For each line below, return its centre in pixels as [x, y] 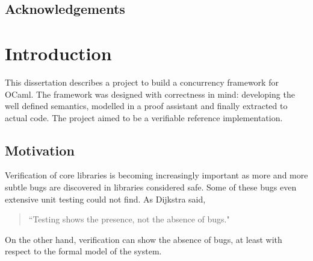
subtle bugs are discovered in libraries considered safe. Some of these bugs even [151, 187]
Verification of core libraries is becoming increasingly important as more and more [156, 175]
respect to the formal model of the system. [83, 251]
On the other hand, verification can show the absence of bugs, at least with [144, 239]
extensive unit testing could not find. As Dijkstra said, [105, 199]
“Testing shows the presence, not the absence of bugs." [129, 219]
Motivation [40, 150]
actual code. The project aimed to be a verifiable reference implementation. [144, 117]
